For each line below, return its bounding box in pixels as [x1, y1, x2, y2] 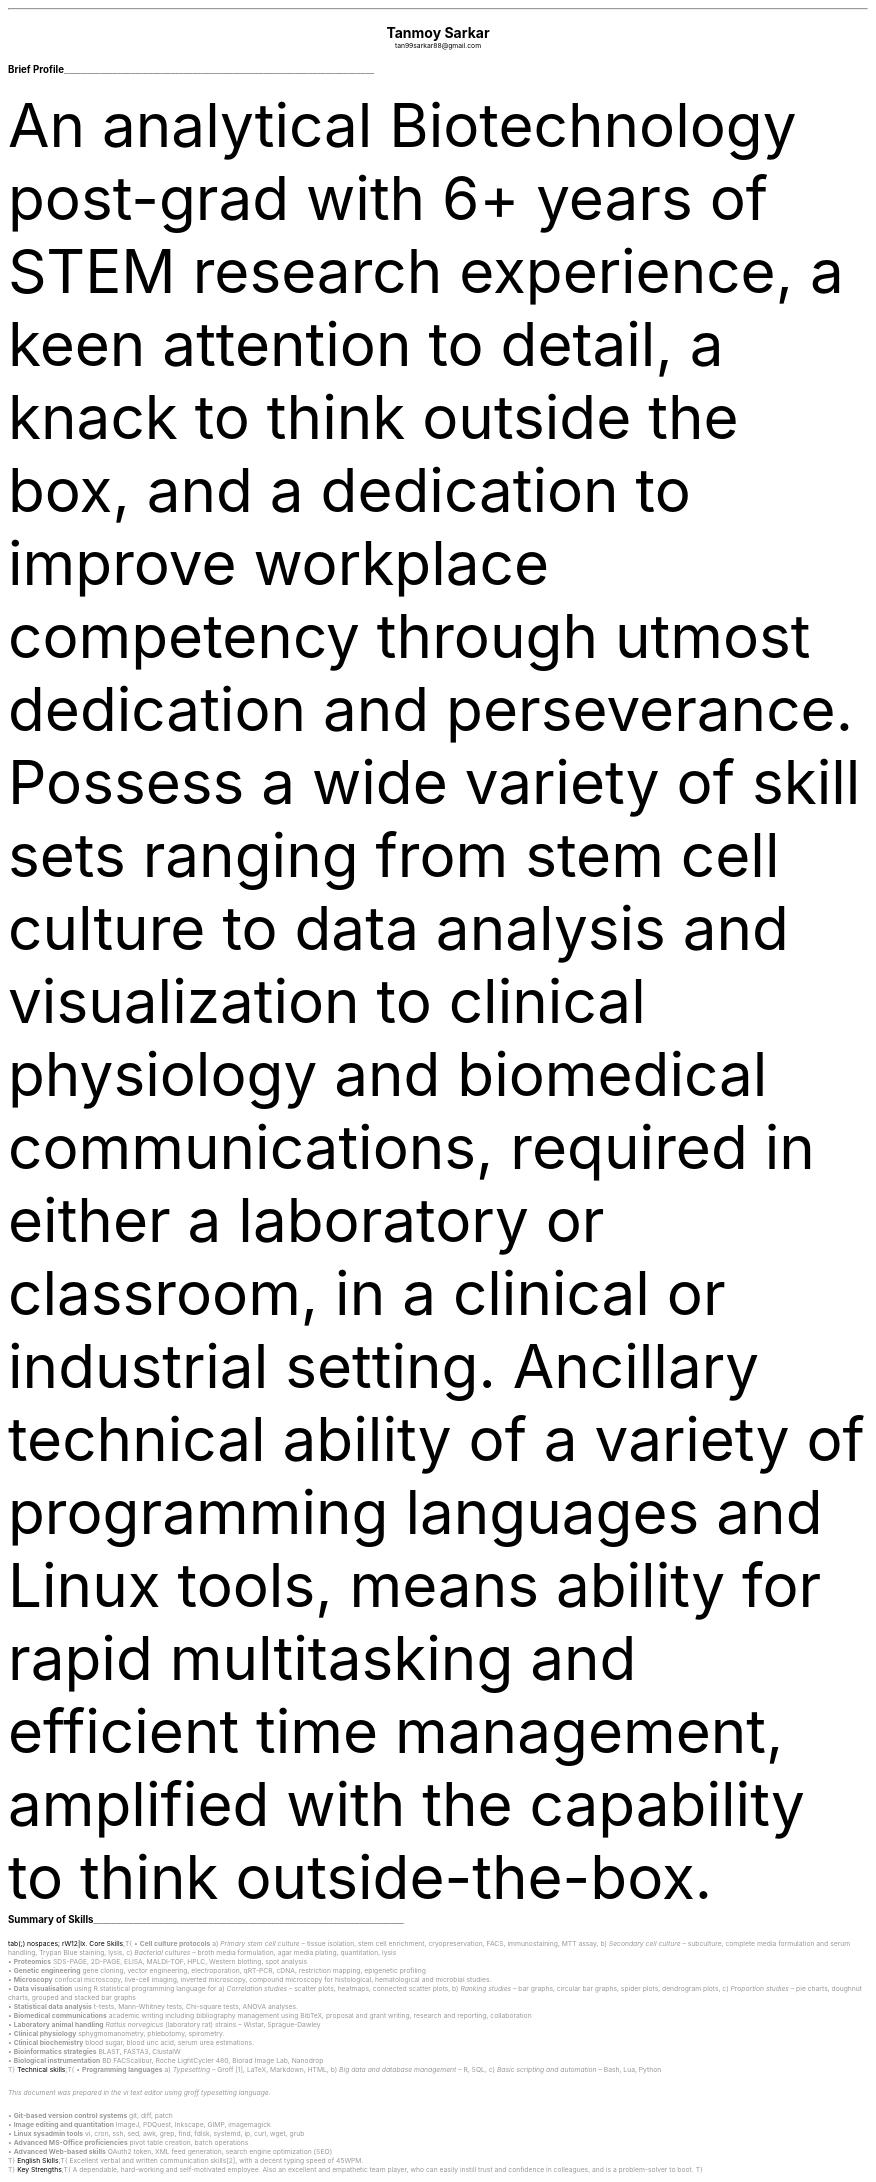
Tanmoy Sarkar [386, 24, 490, 41]
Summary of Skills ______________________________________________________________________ [8, 1914, 404, 1925]
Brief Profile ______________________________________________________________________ [8, 64, 375, 75]
